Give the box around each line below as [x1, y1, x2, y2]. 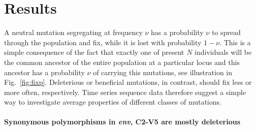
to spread [211, 27, 241, 38]
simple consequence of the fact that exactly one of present [4, 47, 184, 57]
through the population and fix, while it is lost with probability [4, 37, 202, 47]
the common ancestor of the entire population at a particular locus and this [4, 56, 240, 67]
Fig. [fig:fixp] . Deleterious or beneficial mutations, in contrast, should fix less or [4, 77, 252, 87]
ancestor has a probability [4, 67, 85, 77]
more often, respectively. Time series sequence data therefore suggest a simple [4, 86, 246, 97]
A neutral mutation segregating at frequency [4, 27, 143, 38]
